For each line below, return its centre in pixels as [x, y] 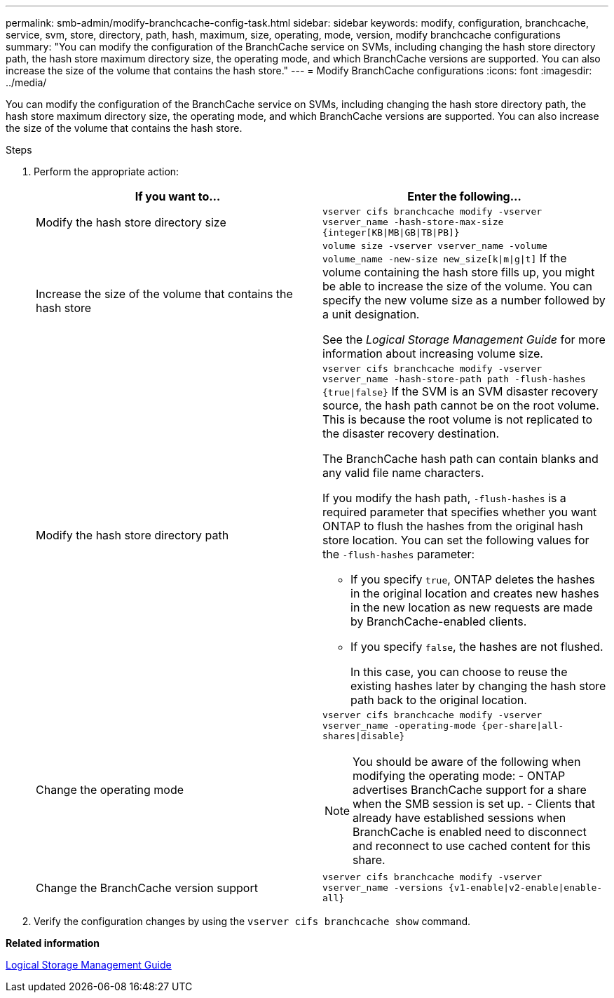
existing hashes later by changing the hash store [478, 686]
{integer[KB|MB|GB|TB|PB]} [391, 232]
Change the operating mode [110, 789]
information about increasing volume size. [433, 353]
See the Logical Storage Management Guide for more [464, 339]
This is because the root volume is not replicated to [458, 419]
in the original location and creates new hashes [475, 593]
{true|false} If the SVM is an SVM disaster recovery [460, 391]
